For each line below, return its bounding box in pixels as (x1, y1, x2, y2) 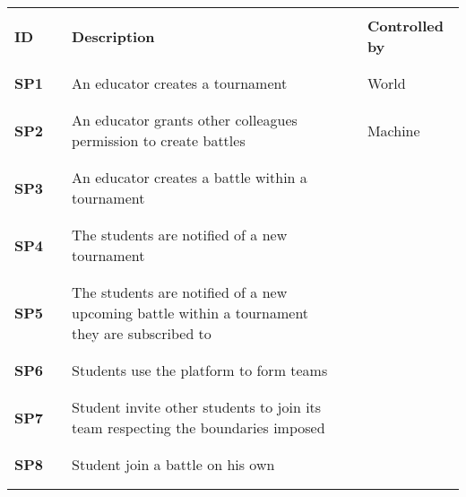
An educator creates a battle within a (72, 167, 307, 187)
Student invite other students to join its (72, 397, 322, 417)
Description (72, 25, 155, 47)
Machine (367, 119, 420, 141)
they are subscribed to (72, 323, 211, 344)
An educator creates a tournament (72, 73, 288, 93)
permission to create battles (72, 130, 246, 151)
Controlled (367, 15, 444, 36)
